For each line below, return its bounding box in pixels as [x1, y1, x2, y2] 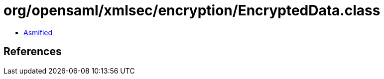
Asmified [23, 28, 53, 37]
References [3, 45, 62, 58]
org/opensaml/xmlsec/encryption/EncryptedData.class [3, 2, 381, 19]
